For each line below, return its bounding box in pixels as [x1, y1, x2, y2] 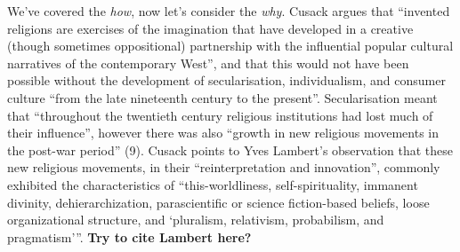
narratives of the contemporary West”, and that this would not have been [7, 53, 409, 72]
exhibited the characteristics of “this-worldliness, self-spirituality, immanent [7, 175, 418, 193]
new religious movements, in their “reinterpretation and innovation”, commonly [7, 158, 440, 177]
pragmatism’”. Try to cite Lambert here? [7, 227, 252, 246]
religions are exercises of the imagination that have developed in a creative [7, 19, 414, 37]
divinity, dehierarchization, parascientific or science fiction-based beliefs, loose [7, 193, 430, 211]
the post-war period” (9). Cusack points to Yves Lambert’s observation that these [7, 140, 453, 159]
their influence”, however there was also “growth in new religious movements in [7, 123, 439, 142]
